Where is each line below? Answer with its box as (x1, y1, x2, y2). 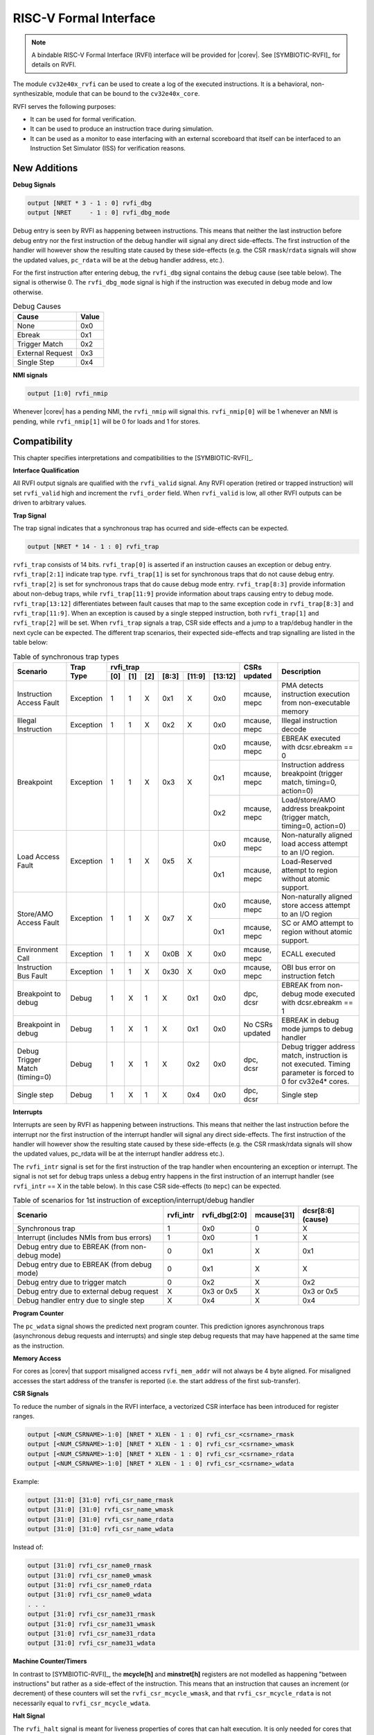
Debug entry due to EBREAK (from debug (17, 1260, 152, 1269)
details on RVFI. (31, 60, 76, 69)
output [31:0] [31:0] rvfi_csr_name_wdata (27, 1525, 174, 1533)
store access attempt (281, 900, 350, 910)
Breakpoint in (17, 1019, 60, 1029)
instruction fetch (281, 971, 335, 981)
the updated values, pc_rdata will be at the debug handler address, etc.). (12, 255, 224, 264)
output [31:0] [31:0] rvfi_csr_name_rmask (27, 1496, 174, 1504)
